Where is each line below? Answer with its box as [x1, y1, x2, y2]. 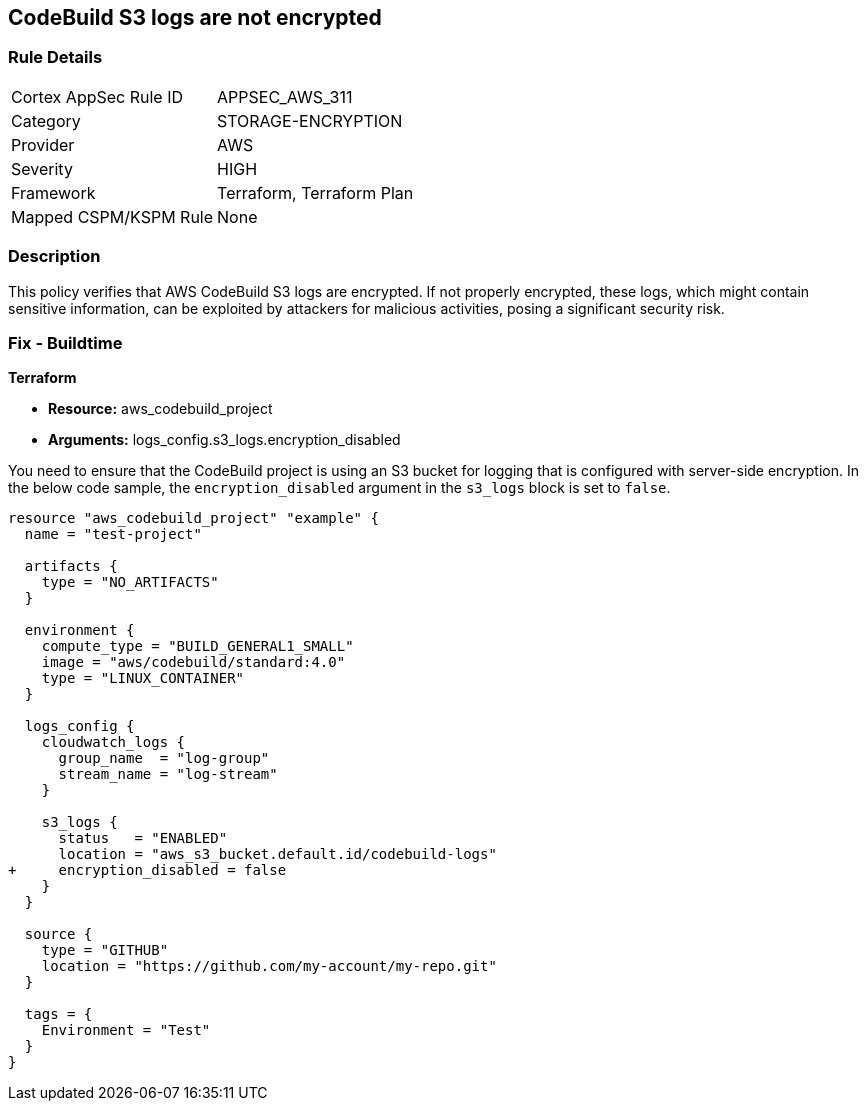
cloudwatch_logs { [41, 734, 186, 751]
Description [8, 246, 101, 267]
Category [11, 110, 81, 131]
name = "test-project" [24, 526, 202, 543]
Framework [11, 182, 96, 203]
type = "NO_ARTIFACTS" [41, 574, 219, 591]
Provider [11, 134, 75, 155]
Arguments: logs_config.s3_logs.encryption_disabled [48, 431, 401, 449]
